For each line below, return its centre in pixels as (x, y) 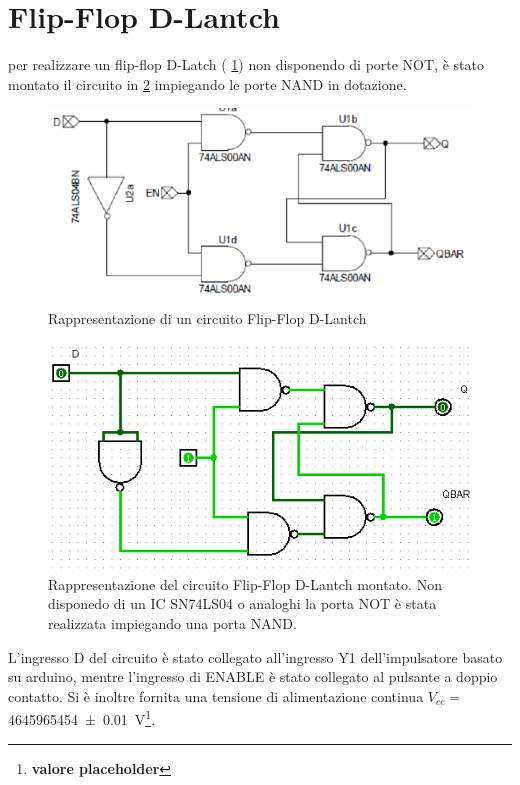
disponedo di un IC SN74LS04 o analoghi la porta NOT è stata (242, 603)
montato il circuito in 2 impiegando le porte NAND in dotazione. (207, 83)
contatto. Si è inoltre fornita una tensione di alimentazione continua (216, 695)
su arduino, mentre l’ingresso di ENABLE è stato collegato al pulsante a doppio (253, 676)
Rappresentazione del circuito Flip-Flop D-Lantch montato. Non (245, 583)
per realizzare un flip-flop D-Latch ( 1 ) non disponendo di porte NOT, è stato (246, 64)
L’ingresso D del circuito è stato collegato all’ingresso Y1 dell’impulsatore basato (255, 656)
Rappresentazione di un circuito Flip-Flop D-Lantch (207, 318)
